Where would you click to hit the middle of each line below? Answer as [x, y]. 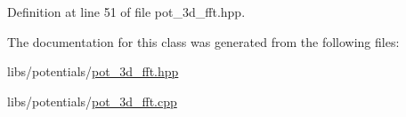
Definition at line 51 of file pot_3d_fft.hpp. [126, 12]
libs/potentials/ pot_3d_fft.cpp [92, 101]
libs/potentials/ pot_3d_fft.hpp [93, 71]
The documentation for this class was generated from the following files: [203, 41]
